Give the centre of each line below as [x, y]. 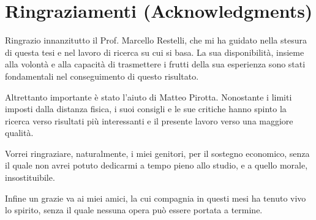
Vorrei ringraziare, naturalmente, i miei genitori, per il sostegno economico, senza [157, 153]
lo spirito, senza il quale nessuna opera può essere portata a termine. [134, 210]
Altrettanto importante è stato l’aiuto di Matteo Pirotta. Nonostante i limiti [149, 97]
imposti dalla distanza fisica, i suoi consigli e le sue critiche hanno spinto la [146, 109]
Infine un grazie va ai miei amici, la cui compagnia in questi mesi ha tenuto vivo [156, 198]
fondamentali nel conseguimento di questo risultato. [102, 76]
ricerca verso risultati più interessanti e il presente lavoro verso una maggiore [149, 120]
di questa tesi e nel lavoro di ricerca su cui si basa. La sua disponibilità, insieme [155, 52]
